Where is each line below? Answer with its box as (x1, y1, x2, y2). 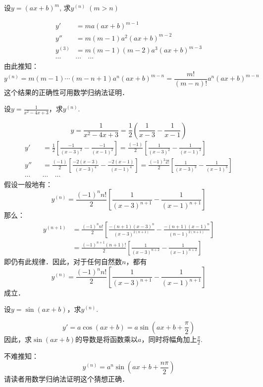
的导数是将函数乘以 (75, 334, 138, 344)
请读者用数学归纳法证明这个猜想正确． (4, 374, 129, 384)
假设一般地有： (4, 179, 53, 189)
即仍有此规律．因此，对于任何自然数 (4, 256, 122, 266)
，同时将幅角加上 (141, 334, 197, 344)
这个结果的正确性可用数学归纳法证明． (4, 87, 129, 97)
